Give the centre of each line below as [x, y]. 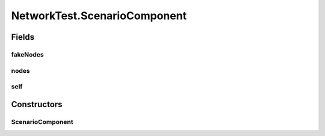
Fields [23, 37]
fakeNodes [28, 54]
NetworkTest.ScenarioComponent [99, 16]
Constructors [37, 104]
